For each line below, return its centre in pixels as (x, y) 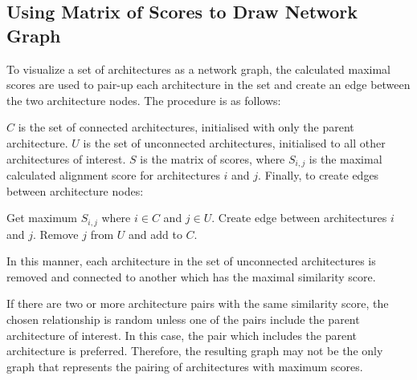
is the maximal (345, 158)
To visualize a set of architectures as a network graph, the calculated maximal (198, 69)
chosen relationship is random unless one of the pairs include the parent (183, 319)
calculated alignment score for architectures (113, 175)
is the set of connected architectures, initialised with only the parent (186, 127)
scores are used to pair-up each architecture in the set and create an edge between (208, 85)
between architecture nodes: (75, 190)
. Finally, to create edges (319, 175)
